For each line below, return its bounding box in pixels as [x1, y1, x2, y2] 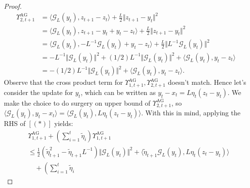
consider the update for [4, 87, 73, 97]
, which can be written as [80, 87, 156, 97]
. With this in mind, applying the [141, 108, 241, 118]
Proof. [4, 1, 22, 11]
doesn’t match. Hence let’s [168, 77, 247, 87]
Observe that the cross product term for [4, 77, 123, 87]
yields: [54, 118, 73, 128]
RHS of [4, 118, 26, 128]
